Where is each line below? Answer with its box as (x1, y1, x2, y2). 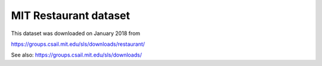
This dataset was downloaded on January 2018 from (11, 30, 140, 37)
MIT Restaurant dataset (11, 9, 131, 22)
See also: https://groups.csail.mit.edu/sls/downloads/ (11, 51, 143, 59)
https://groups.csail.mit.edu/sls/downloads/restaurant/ (11, 40, 145, 48)
